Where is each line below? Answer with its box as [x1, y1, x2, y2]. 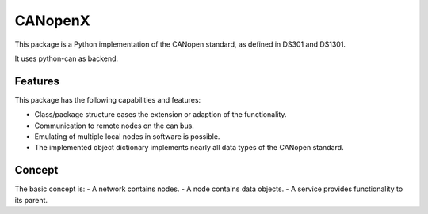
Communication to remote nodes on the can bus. [34, 121, 194, 130]
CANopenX [14, 12, 90, 29]
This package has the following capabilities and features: [14, 95, 201, 104]
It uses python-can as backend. [14, 54, 119, 63]
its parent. [14, 195, 48, 205]
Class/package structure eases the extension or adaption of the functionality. [34, 110, 287, 119]
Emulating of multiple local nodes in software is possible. [34, 132, 220, 141]
